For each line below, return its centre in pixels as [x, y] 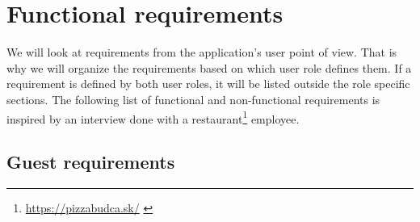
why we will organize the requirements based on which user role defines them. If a [209, 67]
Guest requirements [91, 162]
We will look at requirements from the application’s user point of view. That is [202, 52]
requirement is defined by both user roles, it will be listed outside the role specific [208, 84]
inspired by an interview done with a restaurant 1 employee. [153, 117]
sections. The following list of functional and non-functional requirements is [193, 99]
